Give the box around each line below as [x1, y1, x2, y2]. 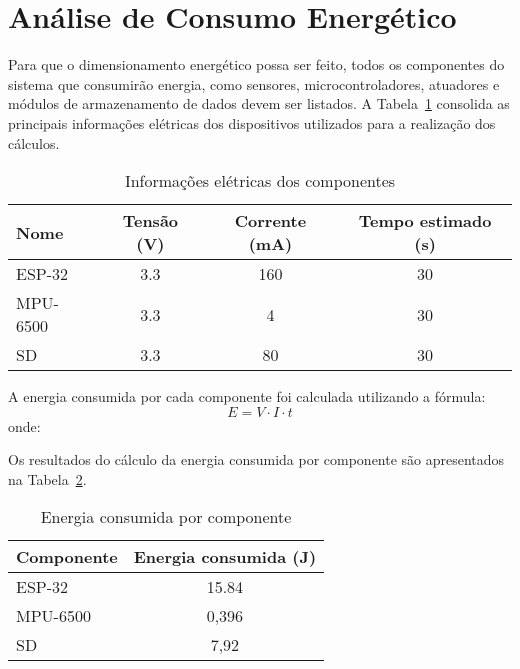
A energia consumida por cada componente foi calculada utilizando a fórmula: [8, 386, 486, 407]
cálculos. [8, 132, 60, 153]
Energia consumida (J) [133, 545, 317, 569]
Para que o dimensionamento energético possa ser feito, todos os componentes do [8, 54, 505, 75]
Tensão [122, 209, 179, 233]
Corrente [234, 209, 307, 233]
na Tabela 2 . [8, 468, 87, 489]
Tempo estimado [358, 209, 492, 233]
